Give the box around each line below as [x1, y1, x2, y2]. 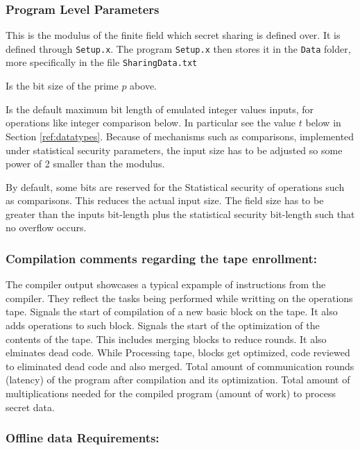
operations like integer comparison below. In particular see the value [6, 115, 296, 130]
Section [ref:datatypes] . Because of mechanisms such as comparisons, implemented [6, 128, 354, 143]
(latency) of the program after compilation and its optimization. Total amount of [6, 372, 350, 387]
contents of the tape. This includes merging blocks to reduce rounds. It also [6, 331, 327, 346]
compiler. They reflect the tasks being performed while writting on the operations [6, 290, 353, 305]
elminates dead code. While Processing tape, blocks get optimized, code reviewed [6, 345, 350, 360]
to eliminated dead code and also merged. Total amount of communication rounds [6, 358, 354, 373]
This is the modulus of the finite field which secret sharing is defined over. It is [6, 28, 341, 42]
